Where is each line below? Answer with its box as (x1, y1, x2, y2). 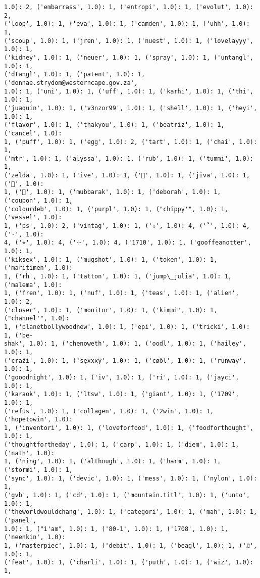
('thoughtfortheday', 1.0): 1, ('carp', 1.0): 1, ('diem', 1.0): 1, (4, 441, 239, 449)
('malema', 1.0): (4, 281, 62, 288)
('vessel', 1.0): (4, 214, 62, 221)
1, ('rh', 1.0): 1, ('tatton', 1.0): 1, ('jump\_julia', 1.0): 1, (4, 273, 232, 280)
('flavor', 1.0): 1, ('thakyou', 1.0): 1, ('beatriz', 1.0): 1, (4, 121, 225, 129)
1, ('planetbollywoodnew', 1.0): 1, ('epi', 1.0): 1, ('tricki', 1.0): (4, 323, 250, 330)
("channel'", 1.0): (4, 315, 69, 322)
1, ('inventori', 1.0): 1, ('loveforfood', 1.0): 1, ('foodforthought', (4, 424, 253, 431)
